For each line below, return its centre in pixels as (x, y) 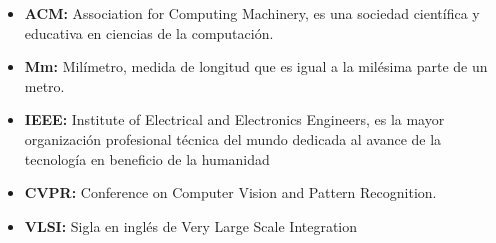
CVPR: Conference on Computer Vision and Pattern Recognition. (230, 192)
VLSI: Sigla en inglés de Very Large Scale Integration (191, 225)
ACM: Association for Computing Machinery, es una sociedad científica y (252, 13)
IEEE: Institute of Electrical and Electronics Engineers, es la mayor (234, 119)
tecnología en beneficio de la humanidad (147, 158)
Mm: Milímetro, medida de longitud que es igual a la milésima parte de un (256, 66)
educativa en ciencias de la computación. (149, 32)
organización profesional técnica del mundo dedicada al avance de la (233, 138)
